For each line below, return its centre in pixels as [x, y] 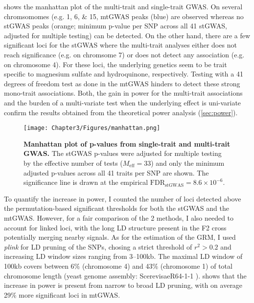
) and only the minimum [188, 163]
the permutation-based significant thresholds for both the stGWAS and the [116, 208]
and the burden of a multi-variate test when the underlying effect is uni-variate [123, 102]
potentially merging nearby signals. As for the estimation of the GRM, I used [120, 237]
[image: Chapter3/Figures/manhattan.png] [92, 128]
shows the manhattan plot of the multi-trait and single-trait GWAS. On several [123, 6]
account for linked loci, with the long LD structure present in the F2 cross [115, 227]
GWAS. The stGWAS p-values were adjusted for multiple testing [123, 153]
